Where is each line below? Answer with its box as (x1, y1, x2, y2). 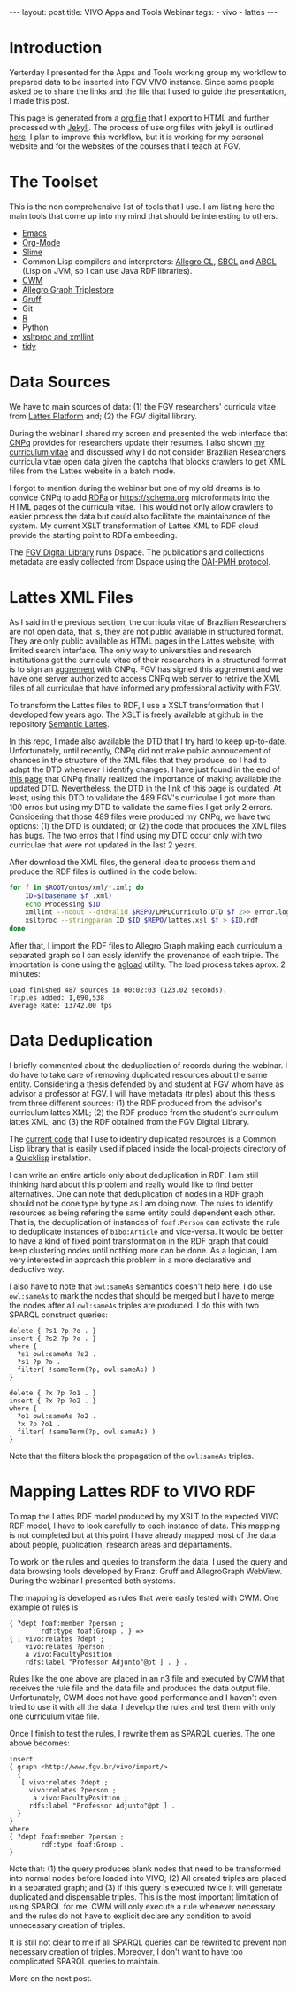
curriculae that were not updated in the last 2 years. (9, 839, 198, 850)
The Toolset (9, 172, 99, 192)
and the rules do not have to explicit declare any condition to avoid (9, 1910, 252, 1921)
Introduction (9, 38, 103, 59)
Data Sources (9, 372, 110, 392)
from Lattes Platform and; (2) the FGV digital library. (9, 410, 197, 421)
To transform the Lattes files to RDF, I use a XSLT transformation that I (9, 699, 263, 710)
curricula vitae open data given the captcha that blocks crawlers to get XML (9, 456, 286, 466)
